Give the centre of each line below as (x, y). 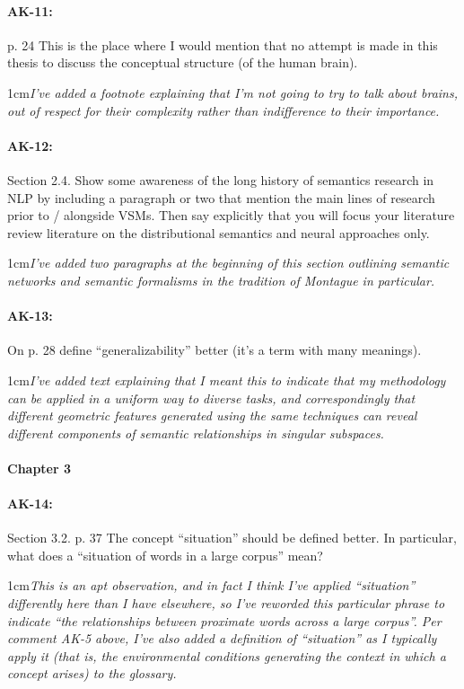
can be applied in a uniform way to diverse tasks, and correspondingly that (211, 397)
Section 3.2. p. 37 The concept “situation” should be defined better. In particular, (232, 538)
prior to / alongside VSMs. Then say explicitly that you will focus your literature (231, 215)
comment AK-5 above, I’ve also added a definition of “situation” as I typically (222, 638)
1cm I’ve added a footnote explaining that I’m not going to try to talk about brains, (232, 92)
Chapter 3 (39, 468)
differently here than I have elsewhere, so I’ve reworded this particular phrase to (226, 603)
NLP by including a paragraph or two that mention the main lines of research (221, 197)
